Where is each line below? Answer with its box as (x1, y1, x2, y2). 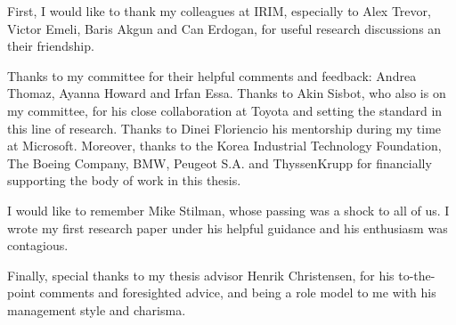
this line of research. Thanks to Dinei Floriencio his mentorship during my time (7, 118, 442, 137)
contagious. (7, 236, 69, 255)
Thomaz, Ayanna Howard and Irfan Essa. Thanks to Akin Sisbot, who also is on (7, 84, 446, 102)
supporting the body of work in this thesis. (7, 171, 241, 190)
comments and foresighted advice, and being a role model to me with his (39, 283, 436, 302)
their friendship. (7, 37, 94, 55)
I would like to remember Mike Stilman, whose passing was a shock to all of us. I (7, 200, 450, 219)
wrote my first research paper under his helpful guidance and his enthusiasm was (7, 218, 448, 237)
